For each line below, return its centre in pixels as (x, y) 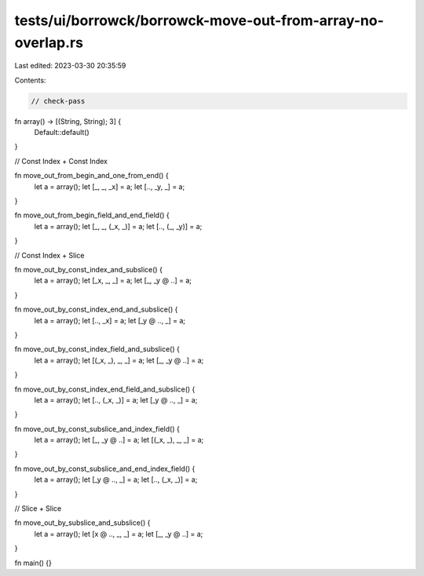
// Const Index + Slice (49, 255)
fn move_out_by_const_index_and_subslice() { (88, 270)
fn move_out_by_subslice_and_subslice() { (82, 523)
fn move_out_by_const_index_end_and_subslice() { (96, 309)
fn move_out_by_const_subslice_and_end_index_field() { (105, 468)
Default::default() (62, 133)
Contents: (30, 80)
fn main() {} (33, 563)
